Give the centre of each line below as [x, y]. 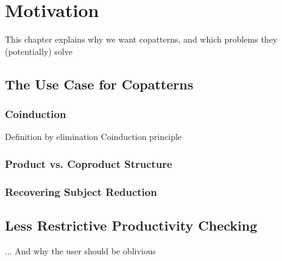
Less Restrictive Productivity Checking [131, 225]
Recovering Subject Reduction [81, 191]
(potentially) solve [39, 51]
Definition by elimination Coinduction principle [93, 137]
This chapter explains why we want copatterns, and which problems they [141, 39]
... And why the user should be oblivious [81, 250]
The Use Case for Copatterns [99, 84]
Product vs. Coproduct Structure [89, 163]
